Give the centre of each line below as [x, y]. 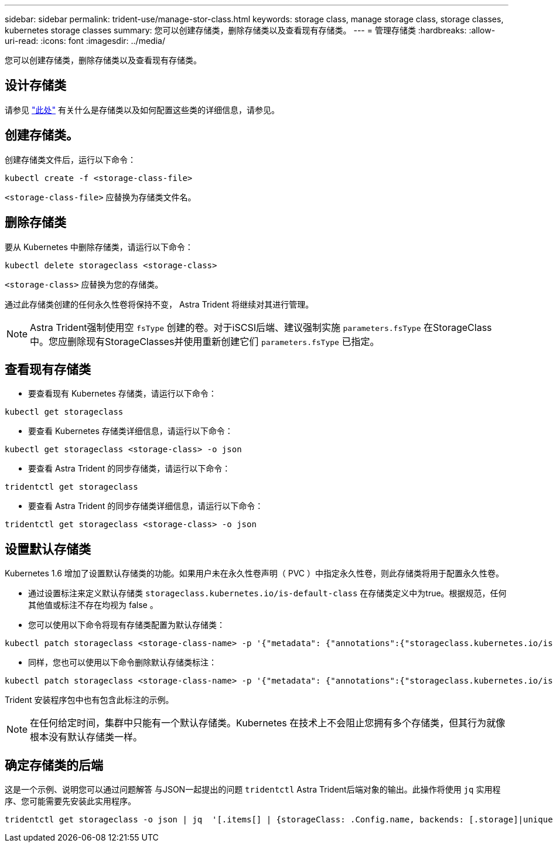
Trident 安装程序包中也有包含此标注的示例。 [89, 700]
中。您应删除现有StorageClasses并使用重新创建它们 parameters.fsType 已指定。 [205, 341]
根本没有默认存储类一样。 [86, 737]
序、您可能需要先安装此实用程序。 [70, 801]
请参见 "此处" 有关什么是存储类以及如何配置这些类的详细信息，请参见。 [142, 110]
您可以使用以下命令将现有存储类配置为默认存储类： [127, 625]
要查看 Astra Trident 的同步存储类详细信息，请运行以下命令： [146, 506]
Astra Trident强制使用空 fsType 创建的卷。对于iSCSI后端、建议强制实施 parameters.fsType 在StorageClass [261, 327]
